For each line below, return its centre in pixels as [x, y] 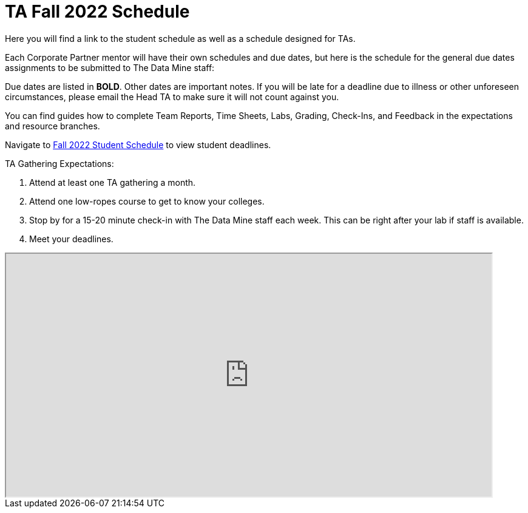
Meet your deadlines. [71, 239]
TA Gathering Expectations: [59, 163]
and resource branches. [52, 126]
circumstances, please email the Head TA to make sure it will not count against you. [172, 97]
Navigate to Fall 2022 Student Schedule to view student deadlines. [138, 144]
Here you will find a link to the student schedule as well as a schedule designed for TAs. [180, 38]
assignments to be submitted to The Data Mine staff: [110, 67]
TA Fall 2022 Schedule [97, 12]
